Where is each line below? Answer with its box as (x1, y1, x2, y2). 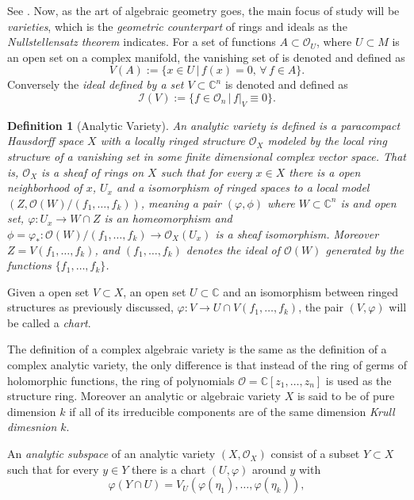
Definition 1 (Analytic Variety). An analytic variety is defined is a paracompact (7, 116, 401, 133)
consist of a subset (270, 445, 360, 462)
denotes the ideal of (186, 241, 280, 258)
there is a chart (132, 460, 206, 477)
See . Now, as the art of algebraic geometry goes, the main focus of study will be (7, 2, 400, 18)
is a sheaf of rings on (41, 163, 144, 180)
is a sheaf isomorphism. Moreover (215, 225, 379, 242)
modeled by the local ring (267, 132, 387, 149)
